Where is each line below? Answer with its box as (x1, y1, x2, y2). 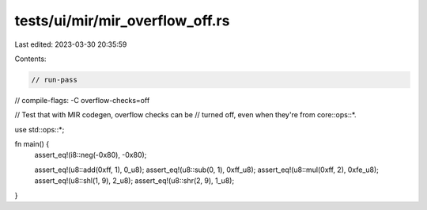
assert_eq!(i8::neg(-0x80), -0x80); (34, 151, 147, 160)
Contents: (14, 54, 47, 63)
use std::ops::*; (14, 124, 65, 134)
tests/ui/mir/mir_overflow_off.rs (14, 12, 230, 29)
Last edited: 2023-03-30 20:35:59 (14, 40, 127, 49)
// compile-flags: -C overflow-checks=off (14, 95, 150, 105)
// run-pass (31, 75, 78, 84)
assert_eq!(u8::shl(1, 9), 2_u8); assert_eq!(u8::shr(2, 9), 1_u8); (34, 176, 235, 185)
